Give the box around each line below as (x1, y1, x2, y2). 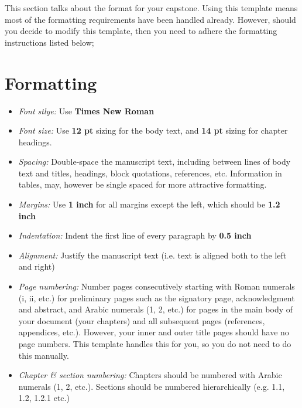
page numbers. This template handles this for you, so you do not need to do (18, 338, 291, 349)
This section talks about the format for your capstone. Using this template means (5, 2, 298, 13)
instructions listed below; (5, 36, 94, 48)
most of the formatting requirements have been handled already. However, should (5, 13, 296, 25)
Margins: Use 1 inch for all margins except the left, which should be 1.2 (18, 198, 280, 210)
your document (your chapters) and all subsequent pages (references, (18, 314, 265, 327)
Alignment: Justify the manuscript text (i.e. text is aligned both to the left (18, 249, 287, 261)
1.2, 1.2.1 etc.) (18, 392, 70, 404)
